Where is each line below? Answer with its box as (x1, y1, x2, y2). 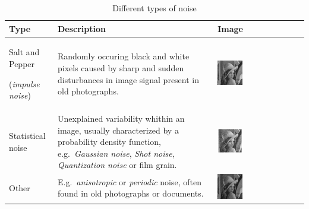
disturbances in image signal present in (58, 73, 199, 85)
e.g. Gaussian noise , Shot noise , (58, 147, 175, 159)
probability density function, (58, 135, 162, 148)
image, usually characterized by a (58, 123, 179, 136)
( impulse (9, 77, 40, 90)
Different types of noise (112, 2, 197, 14)
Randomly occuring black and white (58, 50, 190, 62)
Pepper (9, 58, 35, 70)
